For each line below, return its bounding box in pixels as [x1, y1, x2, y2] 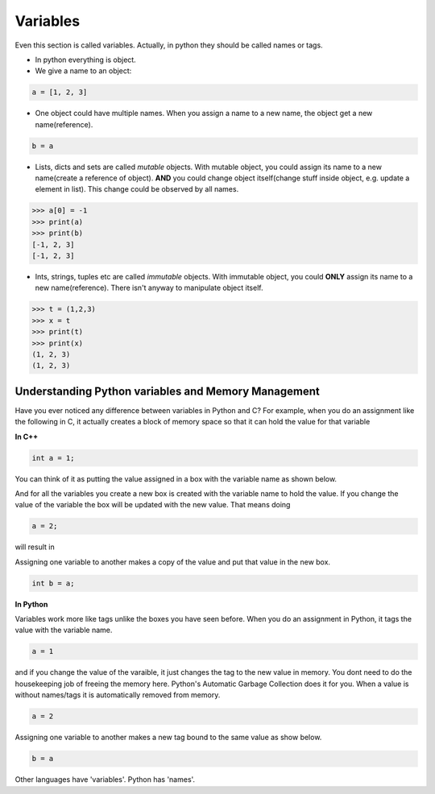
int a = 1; [31, 453, 75, 462]
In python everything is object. [35, 55, 136, 64]
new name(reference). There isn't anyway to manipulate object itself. [35, 283, 263, 293]
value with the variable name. [14, 625, 113, 635]
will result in [14, 542, 56, 552]
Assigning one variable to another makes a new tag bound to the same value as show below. [14, 733, 322, 742]
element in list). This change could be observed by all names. [35, 184, 239, 194]
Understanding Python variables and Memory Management [14, 384, 320, 398]
